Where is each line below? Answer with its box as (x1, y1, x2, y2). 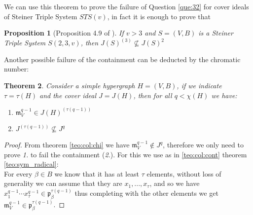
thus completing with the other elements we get (74, 188, 218, 198)
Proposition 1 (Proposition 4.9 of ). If (4, 28, 124, 38)
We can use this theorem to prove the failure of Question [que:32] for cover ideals (4, 1, 249, 11)
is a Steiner (198, 28, 233, 38)
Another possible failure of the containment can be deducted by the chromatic (4, 54, 241, 64)
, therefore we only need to (163, 140, 244, 150)
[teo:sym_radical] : (4, 159, 59, 169)
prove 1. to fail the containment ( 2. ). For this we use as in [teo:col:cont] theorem (4, 149, 247, 159)
